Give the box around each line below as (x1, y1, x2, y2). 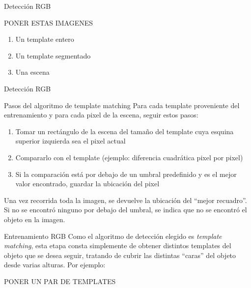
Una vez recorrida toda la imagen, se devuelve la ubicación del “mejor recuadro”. (4, 195, 247, 205)
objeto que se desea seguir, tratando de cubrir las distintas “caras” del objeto (4, 250, 236, 260)
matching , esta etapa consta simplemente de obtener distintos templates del (4, 240, 231, 251)
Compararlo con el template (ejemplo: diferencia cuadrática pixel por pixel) (15, 152, 243, 162)
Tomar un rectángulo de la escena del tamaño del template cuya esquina (15, 126, 234, 136)
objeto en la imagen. (4, 214, 65, 224)
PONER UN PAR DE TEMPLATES (4, 276, 116, 286)
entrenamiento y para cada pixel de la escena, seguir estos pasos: (4, 110, 198, 120)
